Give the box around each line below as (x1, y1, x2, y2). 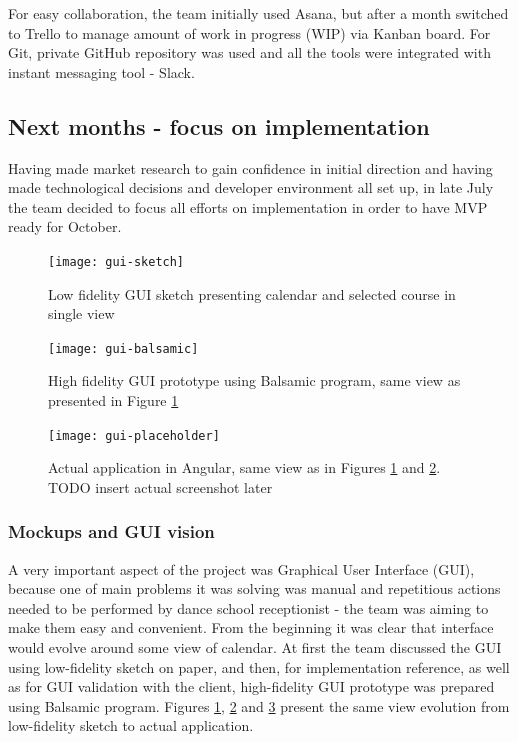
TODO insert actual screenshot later (48, 476, 273, 497)
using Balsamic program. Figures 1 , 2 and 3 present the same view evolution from (8, 695, 510, 716)
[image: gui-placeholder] (48, 428, 220, 443)
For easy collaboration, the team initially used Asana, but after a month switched (8, 3, 509, 23)
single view (48, 303, 115, 324)
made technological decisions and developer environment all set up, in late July (8, 177, 494, 198)
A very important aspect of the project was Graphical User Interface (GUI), (8, 558, 475, 579)
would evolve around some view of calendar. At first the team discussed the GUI (8, 637, 502, 658)
